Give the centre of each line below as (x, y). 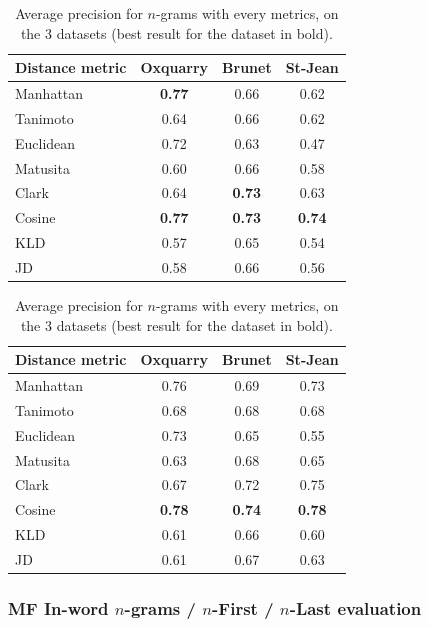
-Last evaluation (355, 607)
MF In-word (58, 607)
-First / (243, 607)
